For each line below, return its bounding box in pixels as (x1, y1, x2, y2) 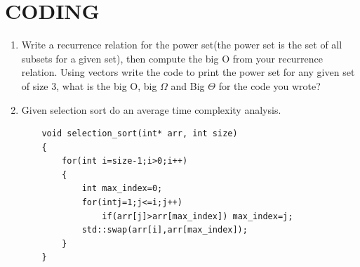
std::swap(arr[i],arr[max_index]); (81, 225, 248, 235)
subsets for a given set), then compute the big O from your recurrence (21, 51, 323, 65)
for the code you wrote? (218, 78, 321, 93)
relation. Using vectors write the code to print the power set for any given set (21, 65, 355, 79)
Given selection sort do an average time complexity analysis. (21, 102, 281, 117)
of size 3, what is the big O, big (21, 78, 157, 93)
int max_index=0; (81, 183, 163, 194)
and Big (171, 78, 205, 93)
